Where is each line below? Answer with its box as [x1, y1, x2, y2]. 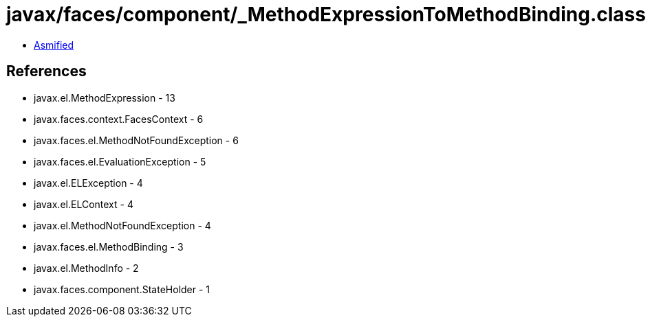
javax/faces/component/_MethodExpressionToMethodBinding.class [6, 3, 646, 26]
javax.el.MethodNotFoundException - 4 [34, 219, 211, 231]
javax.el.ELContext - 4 [34, 198, 133, 210]
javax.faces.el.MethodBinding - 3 [34, 240, 184, 253]
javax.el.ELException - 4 [34, 176, 143, 189]
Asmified [34, 38, 74, 51]
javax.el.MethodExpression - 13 [34, 91, 175, 104]
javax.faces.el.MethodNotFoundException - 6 [34, 134, 239, 146]
